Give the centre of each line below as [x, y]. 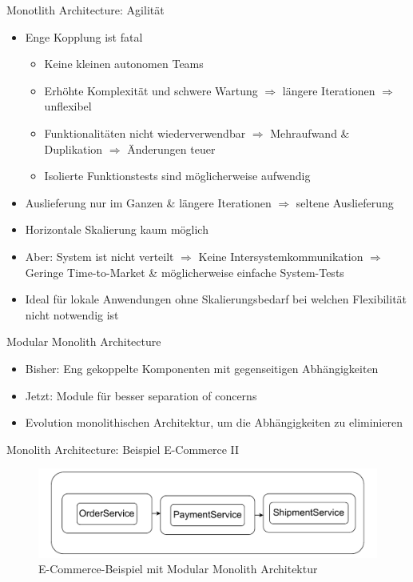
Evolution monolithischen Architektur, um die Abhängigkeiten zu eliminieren [214, 422]
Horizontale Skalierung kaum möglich [117, 229]
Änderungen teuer [171, 149]
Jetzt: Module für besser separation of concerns [141, 395]
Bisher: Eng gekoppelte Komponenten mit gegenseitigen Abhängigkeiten [202, 368]
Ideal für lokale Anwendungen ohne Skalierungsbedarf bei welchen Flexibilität [216, 299]
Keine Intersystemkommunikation [281, 256]
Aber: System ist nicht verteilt [99, 256]
